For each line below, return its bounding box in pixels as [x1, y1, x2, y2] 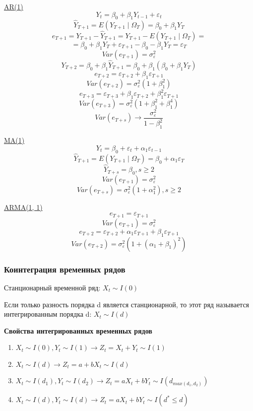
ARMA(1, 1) [4, 202, 43, 212]
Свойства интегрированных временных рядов [4, 325, 152, 336]
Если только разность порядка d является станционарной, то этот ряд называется [4, 299, 250, 309]
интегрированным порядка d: [4, 309, 92, 319]
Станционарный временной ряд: [4, 282, 101, 292]
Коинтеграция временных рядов [4, 263, 126, 275]
